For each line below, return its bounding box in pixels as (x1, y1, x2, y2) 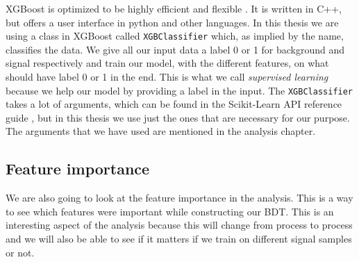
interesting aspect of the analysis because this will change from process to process (6, 218, 353, 232)
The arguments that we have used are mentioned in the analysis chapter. (6, 124, 316, 138)
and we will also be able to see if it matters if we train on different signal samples (6, 231, 352, 246)
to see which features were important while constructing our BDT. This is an (6, 204, 334, 218)
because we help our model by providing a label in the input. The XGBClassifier (6, 83, 353, 97)
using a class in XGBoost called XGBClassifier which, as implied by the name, (6, 28, 344, 43)
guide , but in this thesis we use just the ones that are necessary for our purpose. (6, 110, 350, 124)
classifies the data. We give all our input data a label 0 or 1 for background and (6, 42, 345, 56)
